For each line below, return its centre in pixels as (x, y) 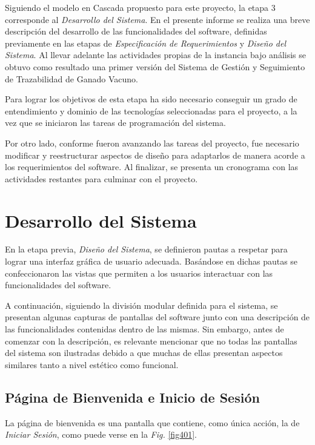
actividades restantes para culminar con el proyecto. (101, 178)
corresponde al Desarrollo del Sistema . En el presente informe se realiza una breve (157, 19)
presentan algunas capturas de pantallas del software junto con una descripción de (157, 317)
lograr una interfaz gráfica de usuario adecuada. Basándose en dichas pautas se (151, 261)
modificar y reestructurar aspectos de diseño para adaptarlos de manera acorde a (155, 155)
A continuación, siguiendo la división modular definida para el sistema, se (141, 305)
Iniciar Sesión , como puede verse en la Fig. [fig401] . (101, 434)
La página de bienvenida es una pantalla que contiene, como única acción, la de (152, 422)
